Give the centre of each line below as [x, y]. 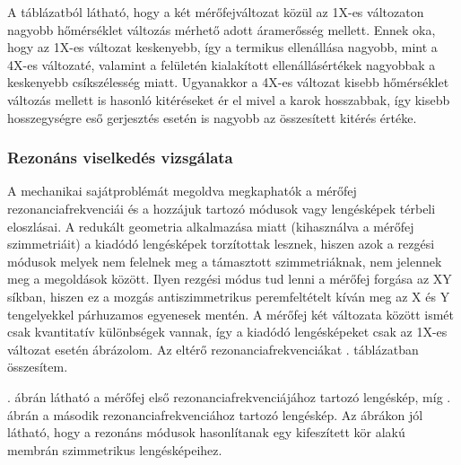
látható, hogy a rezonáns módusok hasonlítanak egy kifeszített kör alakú [206, 432]
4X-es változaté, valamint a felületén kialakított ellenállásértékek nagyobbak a [222, 64]
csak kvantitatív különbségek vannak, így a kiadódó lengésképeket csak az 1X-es [227, 332]
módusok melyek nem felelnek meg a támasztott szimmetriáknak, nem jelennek [225, 261]
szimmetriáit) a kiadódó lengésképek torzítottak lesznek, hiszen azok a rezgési [221, 244]
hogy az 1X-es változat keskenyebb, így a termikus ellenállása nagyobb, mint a [222, 47]
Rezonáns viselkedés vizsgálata [120, 158]
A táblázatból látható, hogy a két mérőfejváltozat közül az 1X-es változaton [216, 12]
